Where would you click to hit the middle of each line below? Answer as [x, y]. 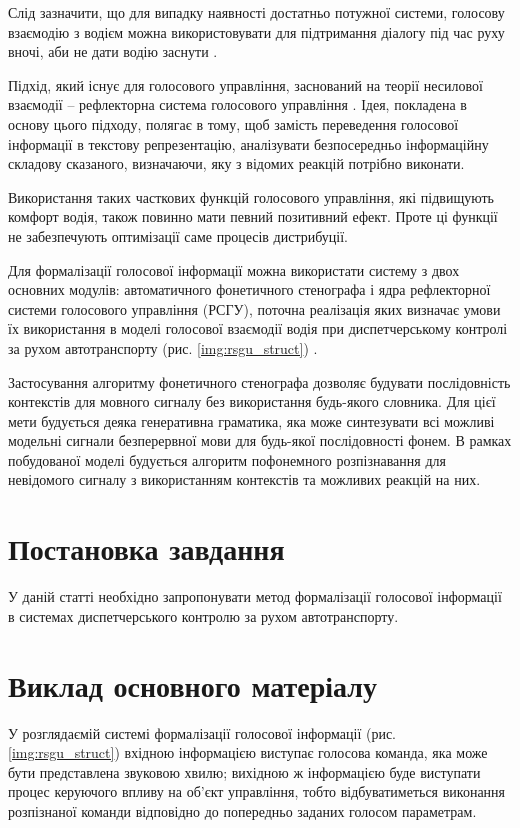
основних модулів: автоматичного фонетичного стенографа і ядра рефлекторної [249, 289]
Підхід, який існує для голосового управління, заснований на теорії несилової [245, 84]
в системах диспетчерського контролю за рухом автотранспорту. [203, 615]
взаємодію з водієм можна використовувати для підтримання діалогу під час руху [256, 31]
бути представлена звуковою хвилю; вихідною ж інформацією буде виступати [244, 771]
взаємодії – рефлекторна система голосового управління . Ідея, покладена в [237, 104]
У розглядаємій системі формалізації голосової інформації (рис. [202, 732]
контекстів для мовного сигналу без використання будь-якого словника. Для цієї [252, 401]
